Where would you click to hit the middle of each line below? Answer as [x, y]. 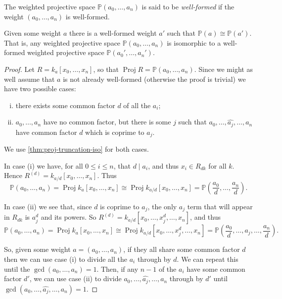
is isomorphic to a [194, 42]
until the [17, 269]
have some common [216, 269]
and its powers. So [69, 217]
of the [167, 269]
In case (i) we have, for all [44, 165]
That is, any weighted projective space [62, 42]
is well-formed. [88, 16]
